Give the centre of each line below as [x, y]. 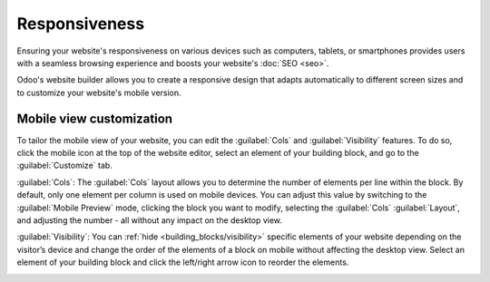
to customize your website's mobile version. [99, 92]
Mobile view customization [94, 118]
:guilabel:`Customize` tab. [64, 165]
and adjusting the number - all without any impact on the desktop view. [150, 220]
